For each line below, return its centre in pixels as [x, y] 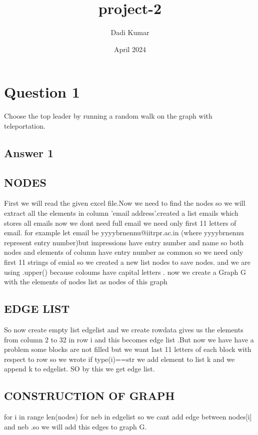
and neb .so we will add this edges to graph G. [75, 426]
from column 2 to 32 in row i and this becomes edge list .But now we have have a [129, 339]
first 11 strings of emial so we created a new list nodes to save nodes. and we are [127, 262]
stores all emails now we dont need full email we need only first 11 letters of [120, 223]
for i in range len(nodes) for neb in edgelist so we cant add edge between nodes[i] [128, 417]
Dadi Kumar [130, 32]
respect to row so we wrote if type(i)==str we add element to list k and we [119, 359]
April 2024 [130, 49]
